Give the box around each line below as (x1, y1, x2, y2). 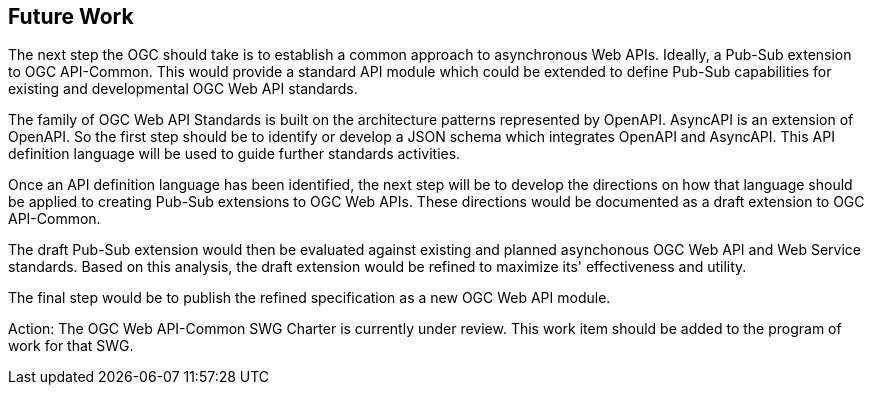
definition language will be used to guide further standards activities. (8, 145, 461, 163)
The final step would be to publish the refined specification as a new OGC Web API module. (8, 289, 611, 307)
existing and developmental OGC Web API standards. (8, 80, 358, 98)
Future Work (8, 4, 134, 29)
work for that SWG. (8, 337, 134, 355)
